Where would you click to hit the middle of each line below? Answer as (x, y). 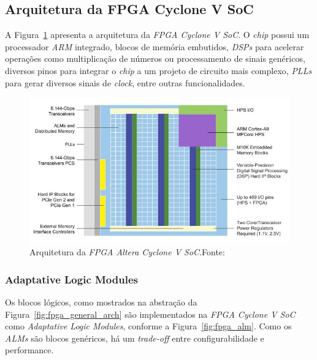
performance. (29, 350)
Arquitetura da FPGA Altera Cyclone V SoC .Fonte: (127, 252)
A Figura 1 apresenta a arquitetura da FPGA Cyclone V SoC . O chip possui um (157, 35)
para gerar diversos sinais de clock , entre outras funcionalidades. (125, 82)
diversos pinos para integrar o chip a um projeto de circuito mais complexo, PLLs (158, 70)
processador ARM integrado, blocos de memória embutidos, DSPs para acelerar (155, 46)
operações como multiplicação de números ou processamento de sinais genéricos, (155, 58)
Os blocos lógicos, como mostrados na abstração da (101, 302)
